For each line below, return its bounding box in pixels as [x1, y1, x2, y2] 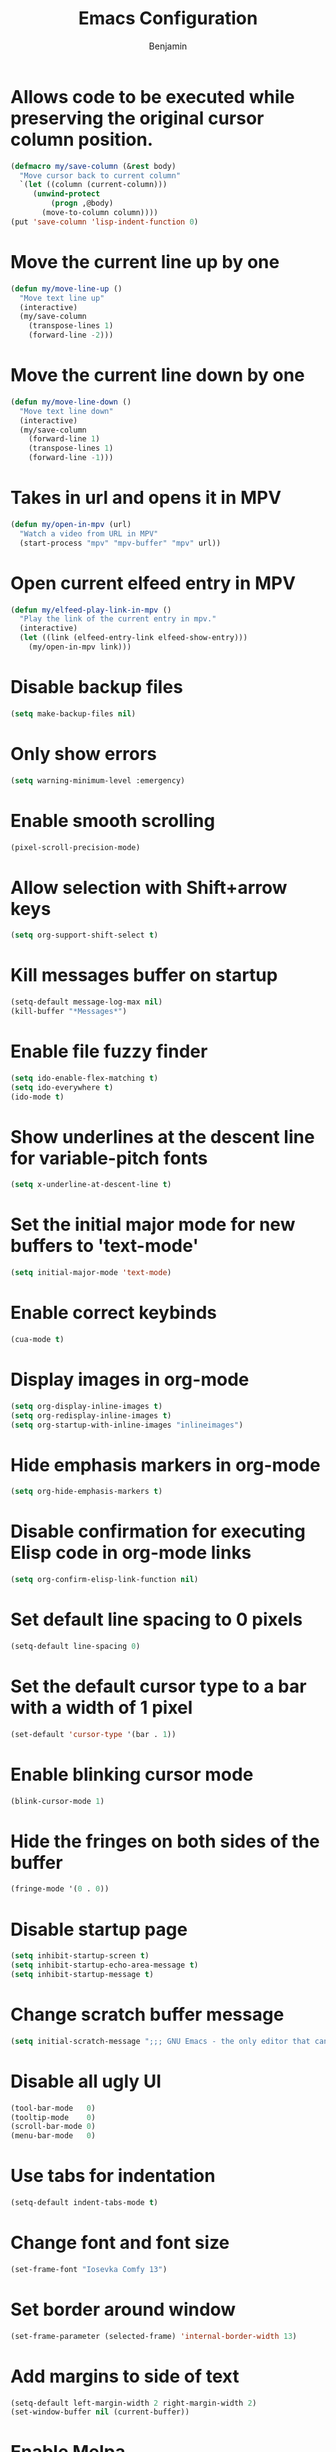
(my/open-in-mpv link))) [28, 642, 132, 652]
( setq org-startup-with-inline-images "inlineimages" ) [10, 1420, 244, 1430]
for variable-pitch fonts [10, 1147, 208, 1169]
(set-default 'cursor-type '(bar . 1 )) [10, 1729, 177, 1739]
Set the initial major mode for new [10, 1213, 296, 1236]
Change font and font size [10, 2232, 230, 2254]
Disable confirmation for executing [10, 1520, 306, 1543]
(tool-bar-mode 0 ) [10, 2103, 97, 2113]
